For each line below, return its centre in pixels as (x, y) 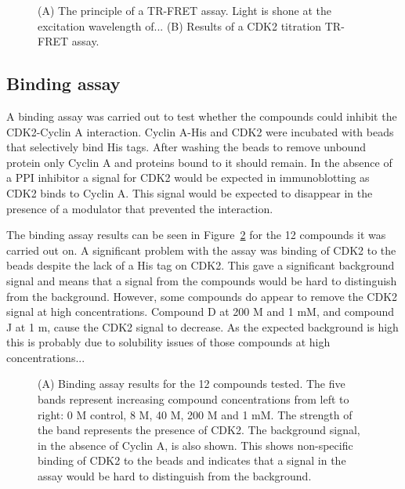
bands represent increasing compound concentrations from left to (193, 399)
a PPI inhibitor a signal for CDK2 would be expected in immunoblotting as (188, 177)
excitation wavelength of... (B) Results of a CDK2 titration (180, 25)
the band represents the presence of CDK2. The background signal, (199, 430)
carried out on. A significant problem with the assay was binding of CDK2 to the (201, 250)
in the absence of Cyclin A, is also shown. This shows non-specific (195, 445)
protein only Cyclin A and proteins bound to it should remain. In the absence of (199, 162)
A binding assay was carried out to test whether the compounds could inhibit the (202, 116)
